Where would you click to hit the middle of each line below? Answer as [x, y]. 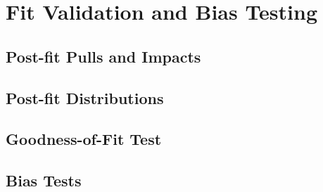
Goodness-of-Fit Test [84, 139]
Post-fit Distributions [85, 97]
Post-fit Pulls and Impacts [103, 56]
